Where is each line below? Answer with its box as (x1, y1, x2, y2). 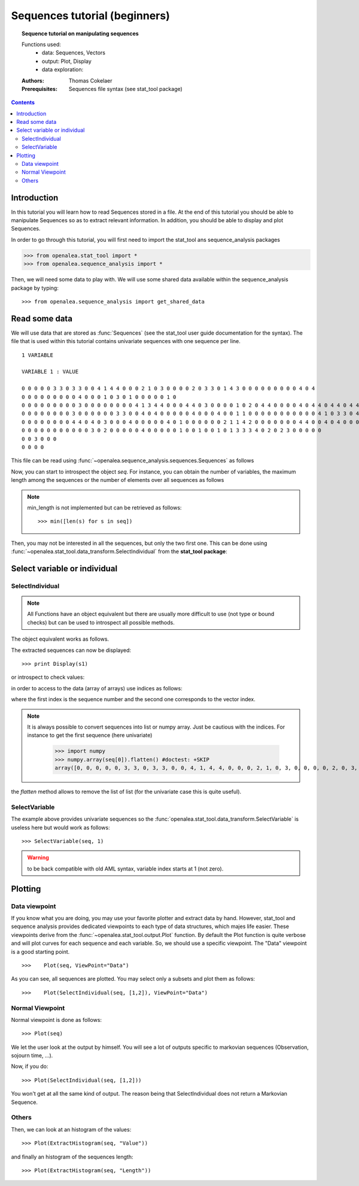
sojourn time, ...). (11, 1052, 53, 1059)
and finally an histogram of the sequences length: (11, 1153, 133, 1160)
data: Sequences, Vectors (42, 49, 106, 56)
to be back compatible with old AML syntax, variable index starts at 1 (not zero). (27, 865, 224, 872)
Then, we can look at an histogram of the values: (11, 1126, 132, 1133)
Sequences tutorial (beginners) (11, 9, 170, 22)
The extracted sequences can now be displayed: (11, 647, 132, 654)
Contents (11, 99, 35, 106)
